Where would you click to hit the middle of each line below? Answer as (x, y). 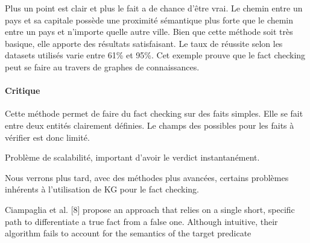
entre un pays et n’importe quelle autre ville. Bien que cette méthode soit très (149, 32)
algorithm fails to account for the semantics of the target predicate (128, 233)
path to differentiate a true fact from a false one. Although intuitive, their (141, 221)
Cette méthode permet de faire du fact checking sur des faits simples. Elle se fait (154, 113)
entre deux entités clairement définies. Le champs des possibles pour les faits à (150, 125)
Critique (23, 91)
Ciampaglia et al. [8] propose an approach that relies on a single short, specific (150, 209)
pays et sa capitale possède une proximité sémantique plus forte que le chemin (149, 20)
